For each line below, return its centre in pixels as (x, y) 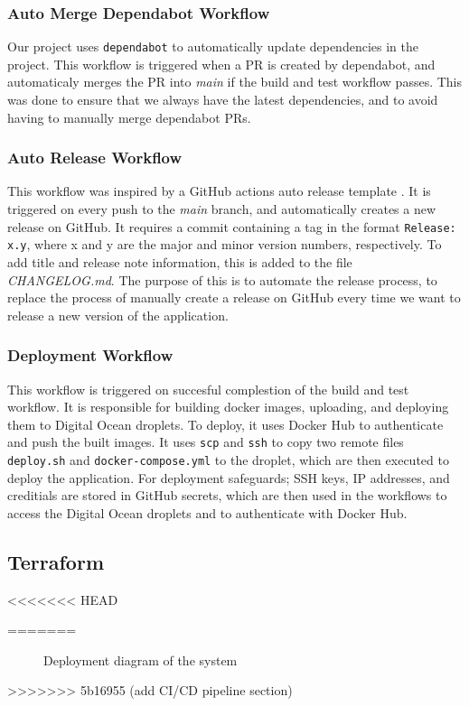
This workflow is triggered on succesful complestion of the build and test (208, 389)
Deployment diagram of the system (141, 660)
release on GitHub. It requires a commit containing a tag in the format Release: (232, 226)
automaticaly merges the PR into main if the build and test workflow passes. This (235, 82)
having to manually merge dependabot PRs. (129, 117)
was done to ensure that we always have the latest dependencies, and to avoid (223, 100)
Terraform (56, 561)
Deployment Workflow (90, 355)
